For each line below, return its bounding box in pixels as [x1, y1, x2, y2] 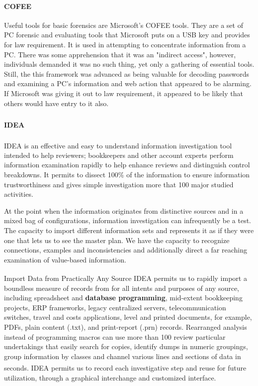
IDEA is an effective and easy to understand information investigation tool [4, 140, 232, 150]
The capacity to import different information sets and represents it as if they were [4, 225, 254, 235]
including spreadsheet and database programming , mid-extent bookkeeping [4, 292, 243, 303]
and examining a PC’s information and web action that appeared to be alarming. [4, 78, 252, 89]
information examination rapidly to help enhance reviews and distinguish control [4, 159, 250, 170]
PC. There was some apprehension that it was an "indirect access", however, [4, 49, 236, 59]
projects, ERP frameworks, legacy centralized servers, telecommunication [4, 302, 226, 312]
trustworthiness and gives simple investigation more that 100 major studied [4, 179, 234, 189]
